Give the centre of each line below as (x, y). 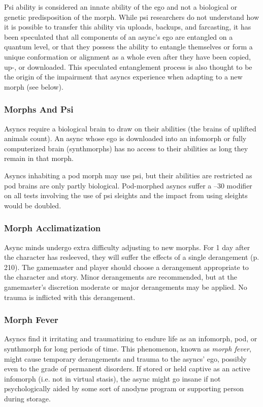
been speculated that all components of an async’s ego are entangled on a (119, 36)
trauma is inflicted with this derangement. (70, 297)
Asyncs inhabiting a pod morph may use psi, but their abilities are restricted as (128, 175)
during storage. (27, 398)
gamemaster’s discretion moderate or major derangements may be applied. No (126, 287)
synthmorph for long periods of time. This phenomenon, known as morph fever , (128, 348)
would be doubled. (33, 205)
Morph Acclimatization (53, 228)
